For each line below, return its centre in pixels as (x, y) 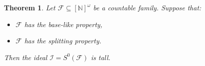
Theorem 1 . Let (30, 7)
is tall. (101, 57)
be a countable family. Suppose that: (147, 7)
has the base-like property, (63, 24)
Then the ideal (26, 57)
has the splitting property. (63, 41)
